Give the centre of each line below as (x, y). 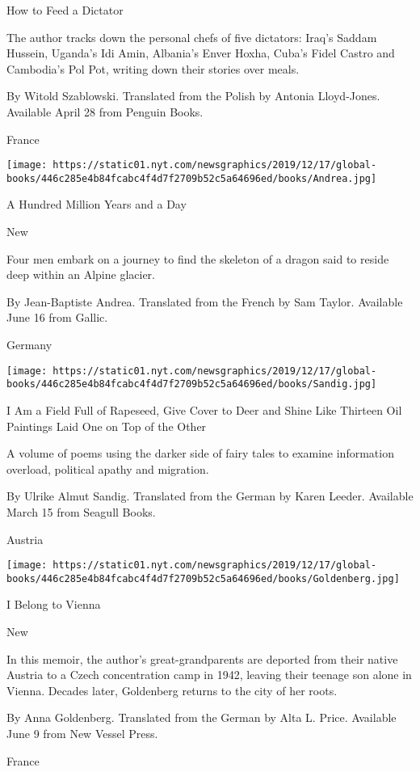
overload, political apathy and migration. (108, 468)
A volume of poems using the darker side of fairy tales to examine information (200, 453)
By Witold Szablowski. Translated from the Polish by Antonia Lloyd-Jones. (193, 96)
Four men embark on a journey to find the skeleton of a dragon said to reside (198, 258)
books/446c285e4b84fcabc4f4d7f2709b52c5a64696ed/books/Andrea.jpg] (192, 178)
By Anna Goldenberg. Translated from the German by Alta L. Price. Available (202, 717)
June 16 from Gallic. (57, 317)
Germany (29, 345)
